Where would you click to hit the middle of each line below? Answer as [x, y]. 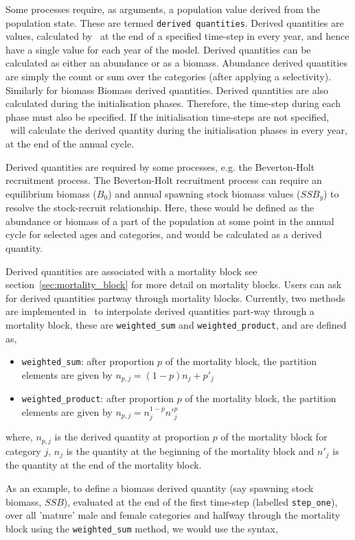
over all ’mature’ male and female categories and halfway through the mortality [173, 515]
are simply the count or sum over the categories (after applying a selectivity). [169, 77]
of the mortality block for [274, 437]
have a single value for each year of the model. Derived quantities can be [158, 49]
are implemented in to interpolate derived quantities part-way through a [160, 311]
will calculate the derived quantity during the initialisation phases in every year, [179, 130]
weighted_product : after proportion [98, 398]
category [23, 450]
